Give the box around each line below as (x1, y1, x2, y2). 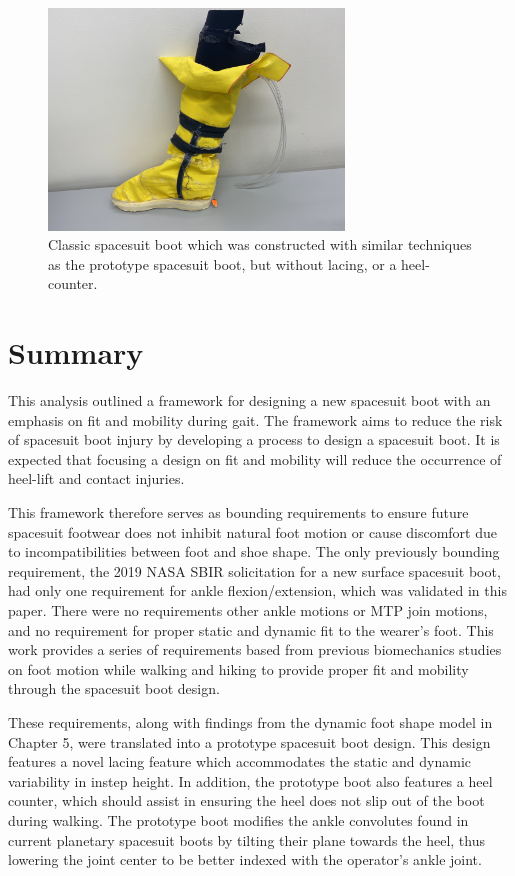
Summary (8, 332, 144, 373)
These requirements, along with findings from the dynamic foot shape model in (8, 712, 493, 732)
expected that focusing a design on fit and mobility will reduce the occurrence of (8, 448, 502, 469)
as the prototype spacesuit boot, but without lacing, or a (48, 253, 397, 274)
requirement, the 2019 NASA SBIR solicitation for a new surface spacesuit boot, (8, 560, 501, 581)
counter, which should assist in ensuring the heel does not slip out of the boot (8, 790, 485, 811)
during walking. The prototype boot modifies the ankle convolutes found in (8, 809, 469, 830)
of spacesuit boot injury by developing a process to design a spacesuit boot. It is (8, 429, 500, 450)
